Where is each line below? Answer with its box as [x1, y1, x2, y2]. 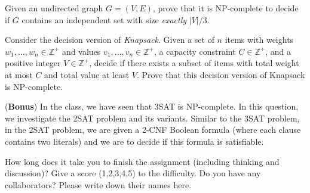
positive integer [5, 57, 61, 69]
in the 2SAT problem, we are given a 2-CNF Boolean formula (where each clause [5, 123, 301, 136]
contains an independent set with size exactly [22, 13, 187, 26]
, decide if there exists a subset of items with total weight [89, 57, 299, 69]
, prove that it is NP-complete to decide [152, 2, 299, 14]
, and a [265, 45, 291, 57]
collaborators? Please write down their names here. [5, 178, 192, 191]
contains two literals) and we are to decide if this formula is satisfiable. [5, 135, 264, 147]
